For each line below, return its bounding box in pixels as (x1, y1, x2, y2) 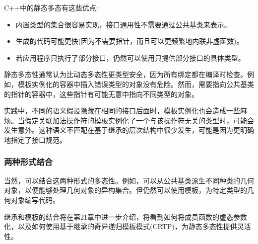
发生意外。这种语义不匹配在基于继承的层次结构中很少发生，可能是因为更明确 (4, 125, 254, 135)
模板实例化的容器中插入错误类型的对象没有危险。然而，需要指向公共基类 (17, 79, 254, 89)
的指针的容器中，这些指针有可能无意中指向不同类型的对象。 (4, 88, 198, 99)
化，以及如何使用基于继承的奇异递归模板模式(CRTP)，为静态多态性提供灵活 (4, 221, 251, 232)
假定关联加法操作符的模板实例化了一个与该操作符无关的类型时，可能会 (24, 115, 254, 125)
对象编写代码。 (10, 194, 60, 205)
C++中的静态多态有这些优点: (4, 2, 98, 12)
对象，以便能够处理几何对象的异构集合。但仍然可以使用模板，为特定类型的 (4, 185, 247, 195)
